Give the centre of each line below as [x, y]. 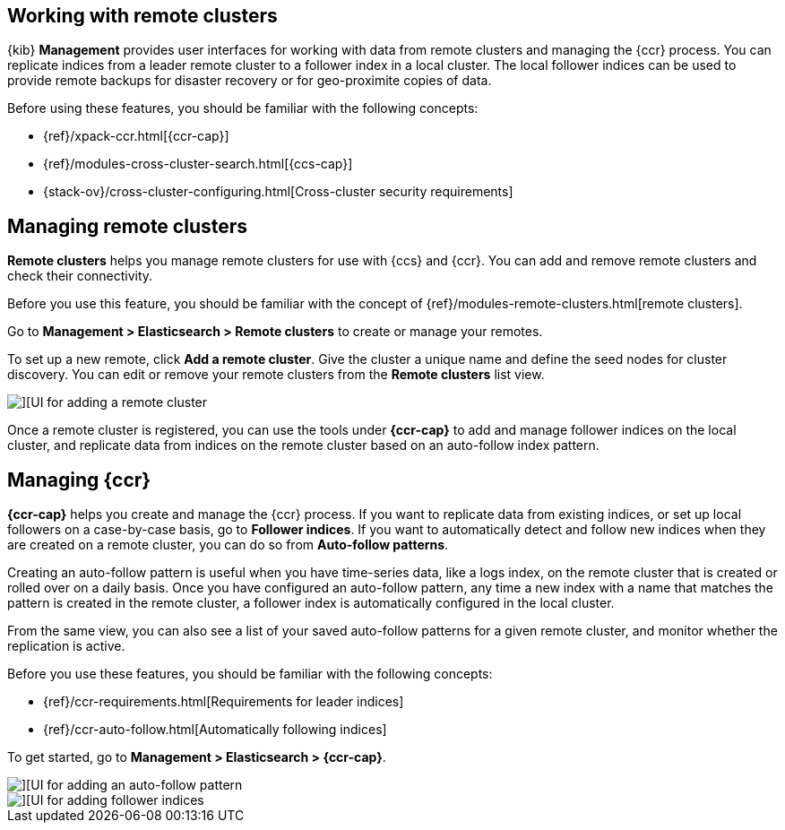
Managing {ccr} [79, 480]
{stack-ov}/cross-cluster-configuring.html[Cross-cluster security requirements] [278, 192]
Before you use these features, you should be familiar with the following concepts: [250, 674]
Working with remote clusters [142, 16]
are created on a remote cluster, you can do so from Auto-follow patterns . [228, 545]
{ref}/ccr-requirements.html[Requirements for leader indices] [224, 702]
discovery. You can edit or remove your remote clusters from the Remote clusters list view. [276, 375]
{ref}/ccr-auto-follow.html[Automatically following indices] [215, 730]
